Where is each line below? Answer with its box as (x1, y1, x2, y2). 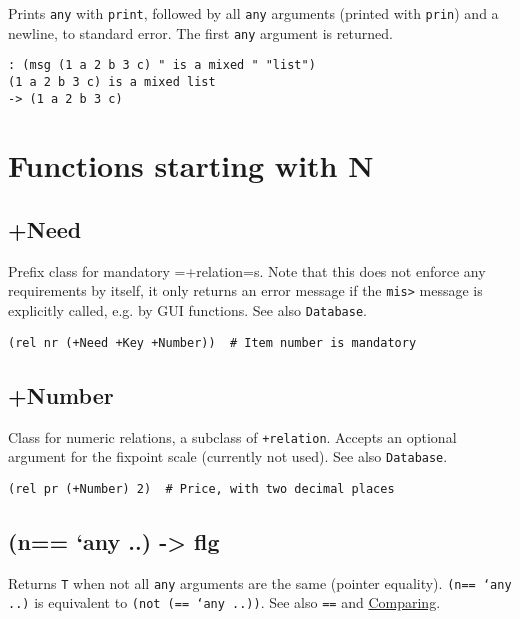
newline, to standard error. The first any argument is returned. (8, 22, 393, 43)
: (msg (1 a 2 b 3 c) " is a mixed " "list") (8, 58, 316, 73)
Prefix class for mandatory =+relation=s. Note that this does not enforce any (8, 260, 486, 281)
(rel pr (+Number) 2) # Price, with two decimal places (8, 481, 395, 496)
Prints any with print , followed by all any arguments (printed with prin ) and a (8, 3, 499, 23)
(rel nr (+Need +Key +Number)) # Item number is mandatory (8, 335, 417, 350)
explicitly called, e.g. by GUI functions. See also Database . (8, 300, 367, 321)
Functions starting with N (8, 145, 374, 186)
